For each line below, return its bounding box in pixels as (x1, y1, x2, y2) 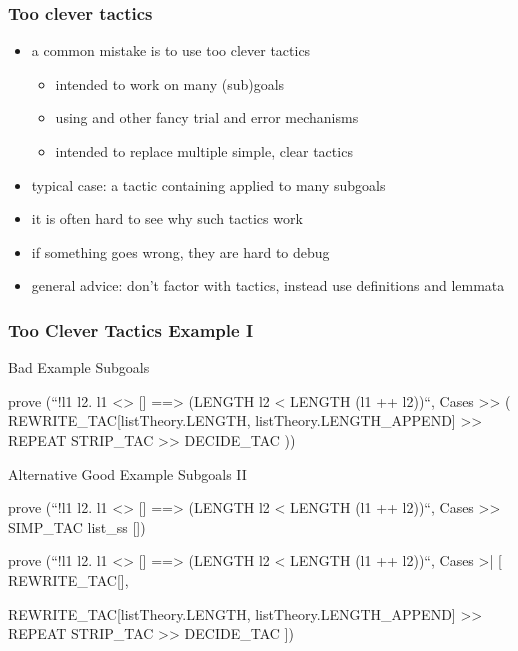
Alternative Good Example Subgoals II (8, 463, 247, 484)
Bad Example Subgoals (8, 357, 150, 378)
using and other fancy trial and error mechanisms (55, 107, 359, 128)
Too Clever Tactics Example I (8, 317, 254, 342)
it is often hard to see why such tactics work (31, 208, 303, 229)
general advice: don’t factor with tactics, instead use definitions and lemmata (31, 275, 505, 296)
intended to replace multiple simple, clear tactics (55, 141, 353, 161)
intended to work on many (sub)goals (55, 73, 285, 94)
